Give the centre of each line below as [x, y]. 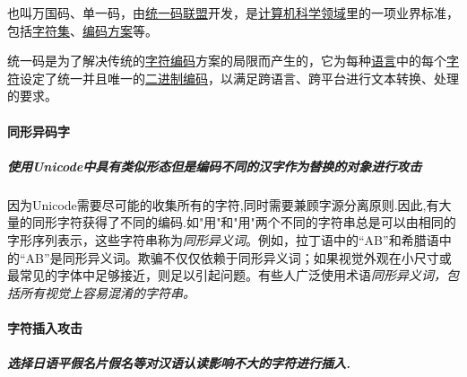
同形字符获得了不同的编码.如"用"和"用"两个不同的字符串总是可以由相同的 [244, 222]
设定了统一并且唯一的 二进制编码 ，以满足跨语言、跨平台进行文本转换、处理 [239, 78]
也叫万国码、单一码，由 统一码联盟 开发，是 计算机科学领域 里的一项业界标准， [233, 13]
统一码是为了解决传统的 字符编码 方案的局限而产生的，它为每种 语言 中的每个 [227, 61]
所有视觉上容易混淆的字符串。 [107, 292]
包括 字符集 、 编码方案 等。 [82, 30]
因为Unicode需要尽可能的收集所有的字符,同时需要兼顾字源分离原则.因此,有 [223, 204]
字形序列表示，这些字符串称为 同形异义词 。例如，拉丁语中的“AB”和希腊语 [223, 239]
